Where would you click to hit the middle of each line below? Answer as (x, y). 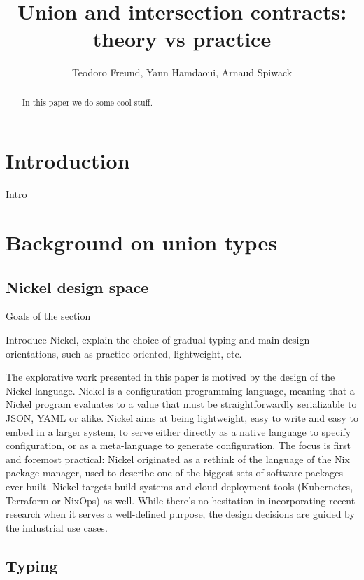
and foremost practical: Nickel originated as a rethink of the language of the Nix (178, 459)
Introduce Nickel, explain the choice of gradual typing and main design (158, 340)
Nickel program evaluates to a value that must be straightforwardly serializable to (181, 404)
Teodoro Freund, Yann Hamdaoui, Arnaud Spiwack (182, 72)
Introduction (68, 161)
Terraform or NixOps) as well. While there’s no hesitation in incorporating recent (181, 500)
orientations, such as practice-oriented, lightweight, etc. (124, 353)
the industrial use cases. (57, 527)
